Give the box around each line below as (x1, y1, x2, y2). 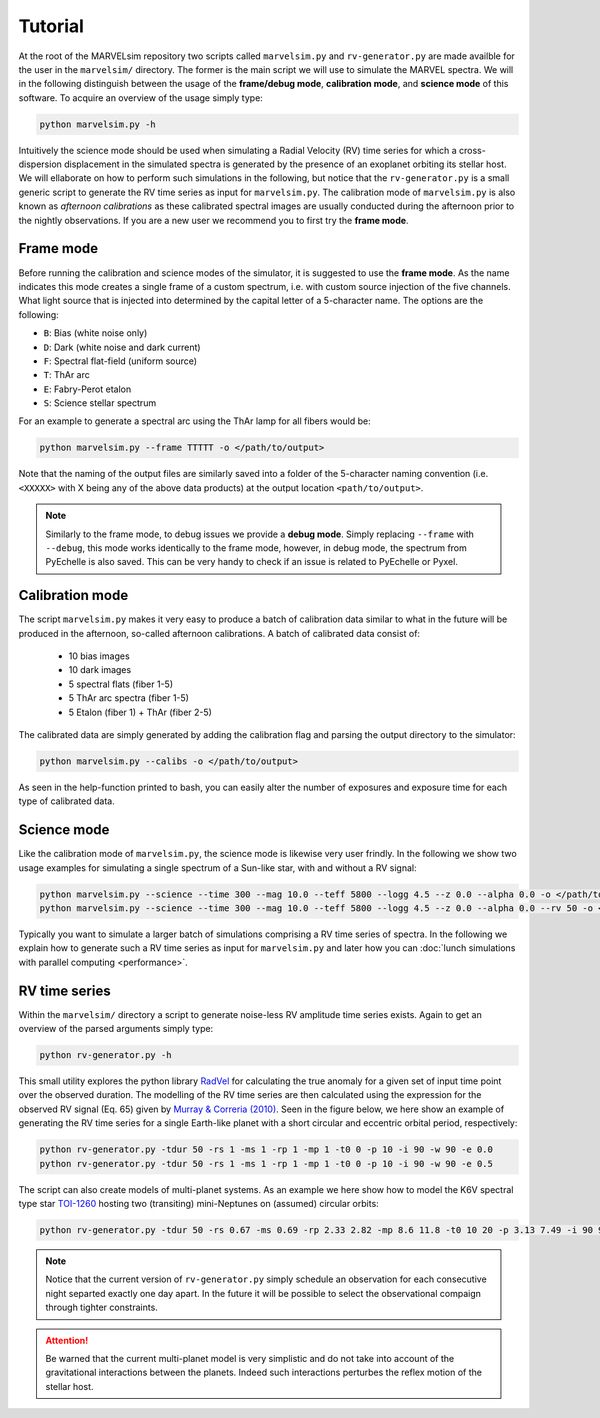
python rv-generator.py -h (39, 1050, 172, 1061)
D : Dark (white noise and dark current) (43, 341, 201, 353)
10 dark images (68, 664, 132, 676)
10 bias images (68, 650, 130, 662)
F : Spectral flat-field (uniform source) (43, 355, 198, 367)
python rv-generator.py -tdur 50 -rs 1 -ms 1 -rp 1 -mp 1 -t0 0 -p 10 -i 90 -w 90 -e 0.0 (39, 1144, 494, 1155)
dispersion (18, 158, 62, 170)
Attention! (45, 1334, 89, 1346)
